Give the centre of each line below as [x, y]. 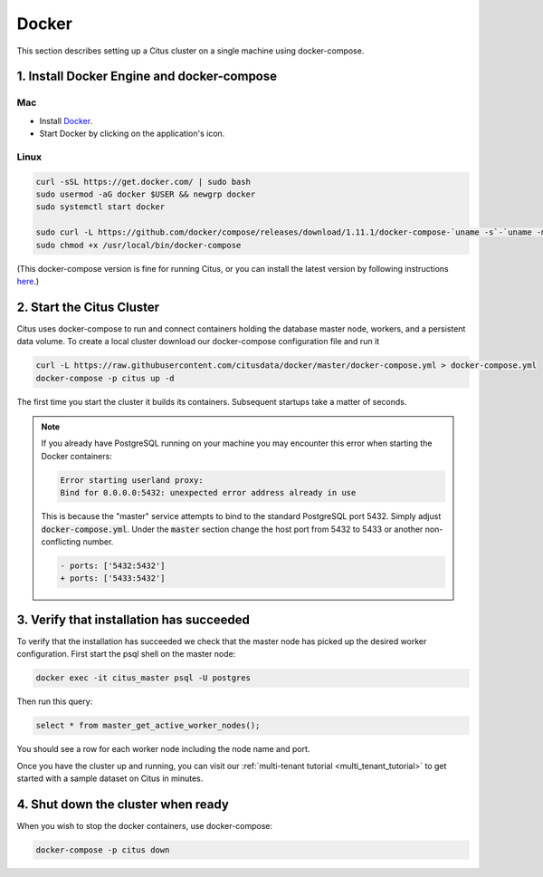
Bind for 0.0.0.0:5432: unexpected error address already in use [208, 493]
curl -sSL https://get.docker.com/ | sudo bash [143, 182]
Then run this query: [55, 701]
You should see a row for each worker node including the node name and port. [163, 749]
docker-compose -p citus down [103, 850]
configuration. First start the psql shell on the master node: [126, 654]
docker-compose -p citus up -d [105, 378]
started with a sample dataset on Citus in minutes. [110, 778]
